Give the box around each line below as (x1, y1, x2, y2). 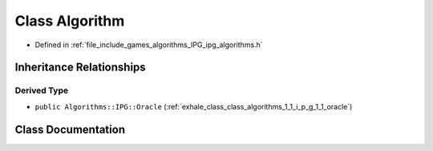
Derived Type (14, 85, 68, 96)
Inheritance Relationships (14, 61, 146, 74)
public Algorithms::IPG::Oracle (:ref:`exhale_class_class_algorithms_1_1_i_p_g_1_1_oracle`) (34, 101, 353, 111)
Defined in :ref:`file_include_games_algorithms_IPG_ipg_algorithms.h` (34, 40, 264, 50)
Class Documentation (14, 122, 126, 136)
